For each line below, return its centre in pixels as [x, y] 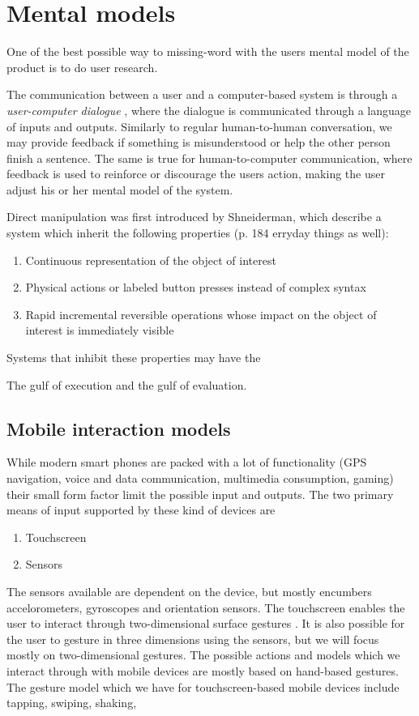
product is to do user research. [82, 67]
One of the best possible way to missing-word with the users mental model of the [208, 51]
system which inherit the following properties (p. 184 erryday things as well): [198, 233]
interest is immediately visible [100, 330]
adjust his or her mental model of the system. [120, 189]
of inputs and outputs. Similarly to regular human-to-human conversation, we [199, 126]
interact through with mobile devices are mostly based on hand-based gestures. [203, 670]
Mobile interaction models [119, 428]
